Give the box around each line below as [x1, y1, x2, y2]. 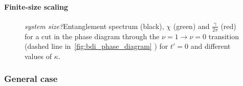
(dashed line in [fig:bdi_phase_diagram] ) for [25, 41, 168, 51]
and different [190, 41, 231, 51]
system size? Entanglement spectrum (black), [25, 20, 164, 31]
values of [25, 50, 52, 61]
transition [208, 31, 239, 41]
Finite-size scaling [4, 1, 68, 12]
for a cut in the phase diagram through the [25, 31, 160, 41]
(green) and [173, 20, 210, 31]
